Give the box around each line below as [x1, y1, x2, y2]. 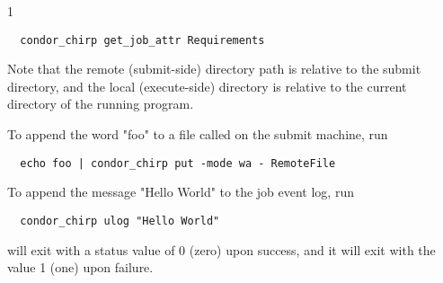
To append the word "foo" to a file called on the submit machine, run [7, 125, 388, 144]
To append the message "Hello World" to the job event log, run [7, 182, 354, 201]
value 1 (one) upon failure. [7, 258, 154, 277]
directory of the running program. [7, 94, 194, 113]
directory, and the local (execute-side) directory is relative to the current [7, 76, 407, 95]
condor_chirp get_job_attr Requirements [20, 33, 265, 47]
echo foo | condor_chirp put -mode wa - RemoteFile [20, 156, 336, 170]
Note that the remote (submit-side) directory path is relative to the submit [7, 59, 421, 78]
